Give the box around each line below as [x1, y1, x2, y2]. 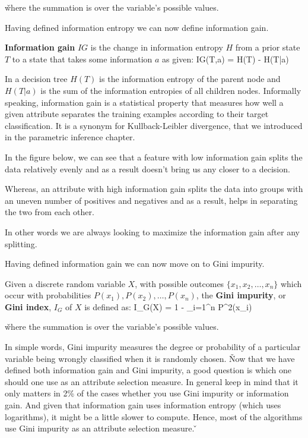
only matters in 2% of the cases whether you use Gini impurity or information [5, 387, 289, 399]
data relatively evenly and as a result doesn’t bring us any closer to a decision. [5, 162, 290, 175]
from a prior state [235, 41, 300, 53]
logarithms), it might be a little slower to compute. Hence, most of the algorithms [5, 410, 303, 423]
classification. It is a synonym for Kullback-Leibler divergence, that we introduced [5, 119, 303, 131]
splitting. [5, 237, 37, 250]
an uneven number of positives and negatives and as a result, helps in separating [5, 194, 298, 206]
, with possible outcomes [135, 277, 224, 289]
